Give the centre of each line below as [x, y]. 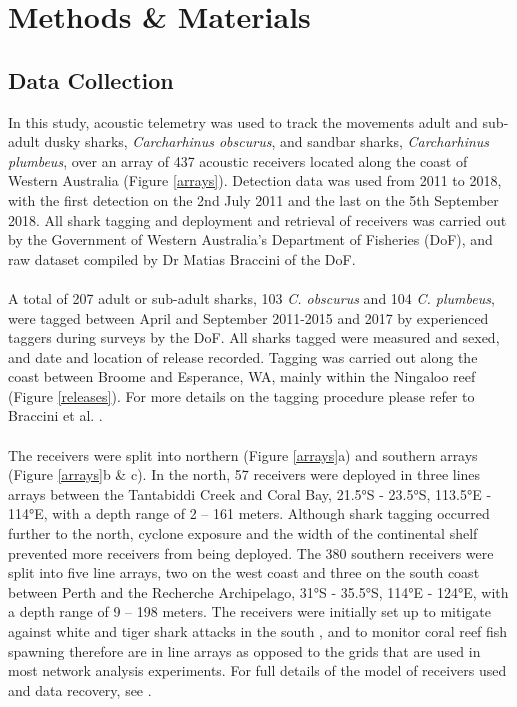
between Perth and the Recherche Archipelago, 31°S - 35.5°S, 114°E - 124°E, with [258, 591]
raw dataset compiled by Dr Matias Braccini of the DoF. [182, 258]
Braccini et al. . [55, 415]
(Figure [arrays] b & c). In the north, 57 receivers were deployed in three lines [244, 474]
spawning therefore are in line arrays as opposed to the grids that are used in [244, 650]
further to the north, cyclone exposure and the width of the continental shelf [243, 533]
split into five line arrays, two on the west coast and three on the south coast [244, 572]
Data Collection [91, 79]
